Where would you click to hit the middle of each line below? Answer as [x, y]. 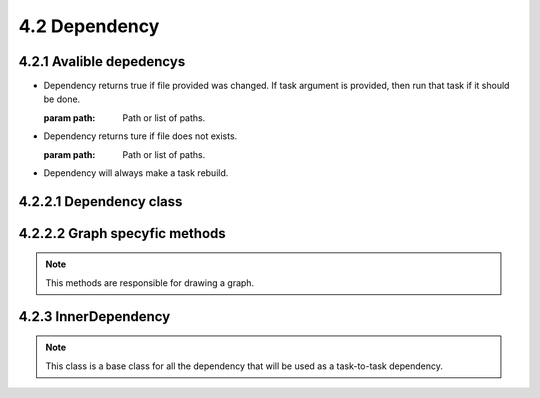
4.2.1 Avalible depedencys [102, 61]
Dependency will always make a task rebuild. [136, 173]
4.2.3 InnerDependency [94, 316]
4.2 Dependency [89, 26]
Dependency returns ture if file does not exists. [140, 136]
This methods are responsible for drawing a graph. [150, 282]
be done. [62, 99]
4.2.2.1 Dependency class [100, 201]
